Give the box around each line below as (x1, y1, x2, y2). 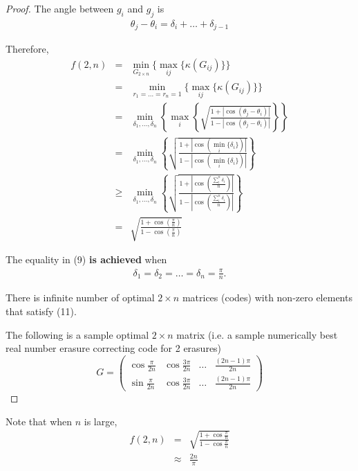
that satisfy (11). (6, 303, 77, 318)
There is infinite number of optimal (6, 290, 155, 305)
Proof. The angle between (6, 1, 114, 15)
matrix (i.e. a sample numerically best (176, 327, 338, 341)
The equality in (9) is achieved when (6, 252, 167, 267)
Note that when (6, 414, 73, 428)
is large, (84, 414, 117, 428)
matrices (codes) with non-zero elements (182, 290, 352, 305)
